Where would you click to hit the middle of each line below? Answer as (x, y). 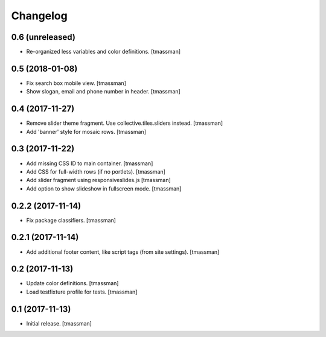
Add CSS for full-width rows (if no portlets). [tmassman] (96, 171)
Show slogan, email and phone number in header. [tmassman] (103, 92)
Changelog (39, 16)
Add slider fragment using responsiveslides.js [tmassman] (99, 180)
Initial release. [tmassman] (59, 323)
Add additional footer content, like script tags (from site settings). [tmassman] (123, 252)
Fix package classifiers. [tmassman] (71, 220)
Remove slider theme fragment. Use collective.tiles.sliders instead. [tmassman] (125, 123)
